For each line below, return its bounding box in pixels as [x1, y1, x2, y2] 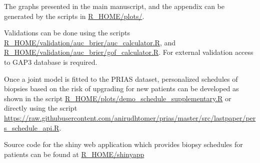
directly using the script [4, 103, 77, 113]
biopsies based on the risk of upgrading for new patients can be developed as [4, 83, 239, 94]
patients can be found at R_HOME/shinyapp [4, 149, 144, 159]
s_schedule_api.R [4, 122, 59, 133]
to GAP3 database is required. [4, 56, 97, 67]
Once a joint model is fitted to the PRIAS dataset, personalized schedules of [4, 73, 238, 84]
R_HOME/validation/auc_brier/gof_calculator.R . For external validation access [4, 47, 253, 57]
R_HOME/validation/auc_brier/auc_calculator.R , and [4, 37, 175, 47]
